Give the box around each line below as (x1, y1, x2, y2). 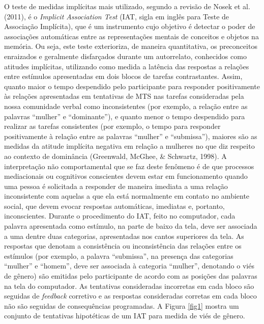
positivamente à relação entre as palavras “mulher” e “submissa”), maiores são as (4, 130, 257, 141)
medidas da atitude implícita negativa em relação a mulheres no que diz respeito (4, 141, 255, 151)
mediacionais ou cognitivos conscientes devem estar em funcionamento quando (4, 171, 248, 181)
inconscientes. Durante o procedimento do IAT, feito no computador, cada (4, 210, 236, 221)
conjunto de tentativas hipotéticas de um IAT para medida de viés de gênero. (4, 310, 245, 321)
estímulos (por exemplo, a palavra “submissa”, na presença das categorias (4, 250, 233, 261)
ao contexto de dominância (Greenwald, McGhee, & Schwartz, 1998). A (4, 150, 227, 161)
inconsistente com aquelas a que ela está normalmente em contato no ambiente (4, 191, 250, 201)
